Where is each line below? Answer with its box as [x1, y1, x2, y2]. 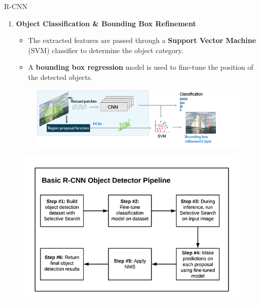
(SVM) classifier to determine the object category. [28, 45, 183, 55]
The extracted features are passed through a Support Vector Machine [28, 35, 256, 46]
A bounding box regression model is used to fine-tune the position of [28, 62, 253, 72]
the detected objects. [28, 71, 93, 82]
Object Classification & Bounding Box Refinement [16, 18, 196, 28]
